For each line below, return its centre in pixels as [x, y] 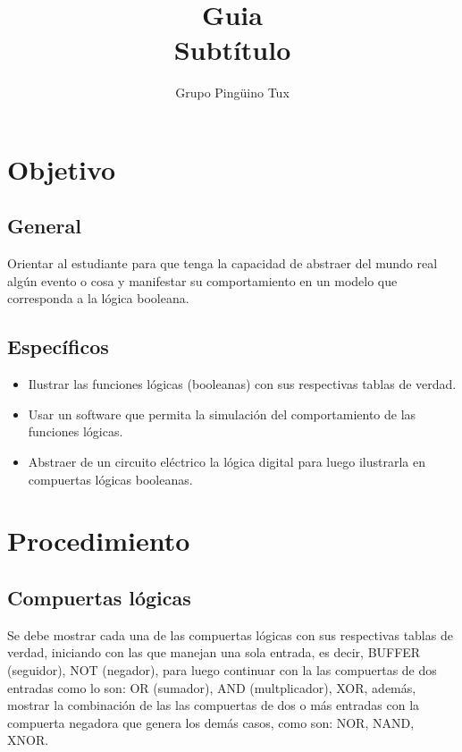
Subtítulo [232, 50]
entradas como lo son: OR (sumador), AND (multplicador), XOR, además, [212, 687]
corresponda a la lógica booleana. [98, 298]
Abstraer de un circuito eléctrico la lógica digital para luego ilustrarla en [227, 462]
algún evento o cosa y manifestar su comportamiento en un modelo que [202, 280]
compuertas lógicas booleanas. [110, 479]
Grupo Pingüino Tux [232, 93]
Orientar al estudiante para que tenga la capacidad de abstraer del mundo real [223, 263]
